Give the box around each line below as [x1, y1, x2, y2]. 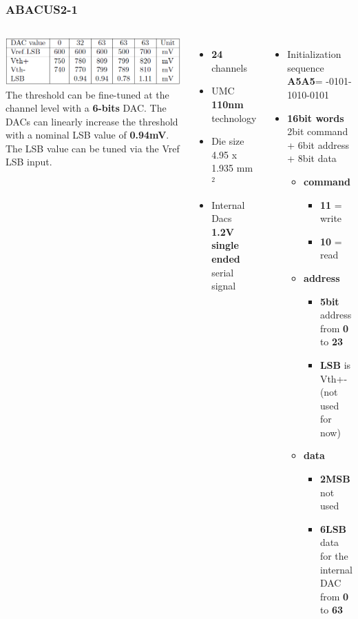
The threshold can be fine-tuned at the [6, 87, 169, 101]
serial [211, 265, 234, 279]
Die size [211, 134, 244, 148]
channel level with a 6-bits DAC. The [6, 101, 167, 115]
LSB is [319, 357, 351, 372]
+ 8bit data [287, 151, 337, 165]
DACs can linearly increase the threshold [6, 114, 178, 128]
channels [211, 60, 247, 74]
